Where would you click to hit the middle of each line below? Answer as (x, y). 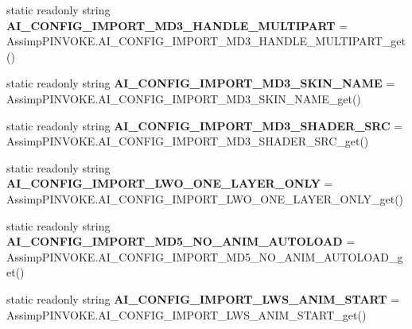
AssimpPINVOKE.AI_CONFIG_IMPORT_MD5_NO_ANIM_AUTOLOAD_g (205, 256)
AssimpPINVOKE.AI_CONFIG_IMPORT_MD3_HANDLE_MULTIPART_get (206, 41)
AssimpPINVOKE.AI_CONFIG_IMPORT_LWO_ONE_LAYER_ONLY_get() (205, 198)
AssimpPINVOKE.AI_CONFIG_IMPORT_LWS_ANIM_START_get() (187, 314)
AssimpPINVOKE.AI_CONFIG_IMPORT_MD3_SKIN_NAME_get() (184, 98)
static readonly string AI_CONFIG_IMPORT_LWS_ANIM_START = (203, 298)
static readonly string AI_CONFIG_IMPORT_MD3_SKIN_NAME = (201, 83)
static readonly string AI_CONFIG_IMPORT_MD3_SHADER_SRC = (205, 125)
